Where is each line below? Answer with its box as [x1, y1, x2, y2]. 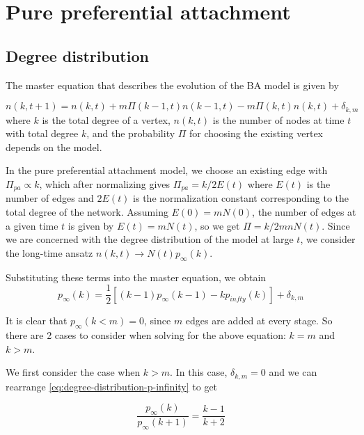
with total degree [6, 126, 79, 141]
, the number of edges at [252, 205, 356, 219]
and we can [269, 365, 317, 379]
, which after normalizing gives [39, 177, 171, 191]
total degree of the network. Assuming [6, 205, 168, 219]
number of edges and [6, 191, 94, 205]
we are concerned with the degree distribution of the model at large [6, 232, 294, 246]
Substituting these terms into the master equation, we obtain [6, 269, 267, 284]
